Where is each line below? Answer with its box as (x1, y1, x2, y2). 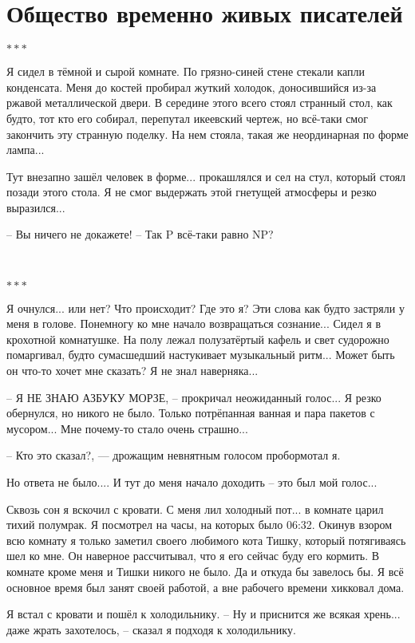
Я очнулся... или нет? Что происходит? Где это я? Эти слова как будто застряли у (6, 299, 405, 316)
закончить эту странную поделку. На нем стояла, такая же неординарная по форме (6, 125, 409, 142)
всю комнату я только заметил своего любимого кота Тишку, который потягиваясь (6, 531, 406, 548)
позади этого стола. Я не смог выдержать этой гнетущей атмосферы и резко (6, 183, 377, 200)
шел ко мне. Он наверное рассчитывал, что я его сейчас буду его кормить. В (6, 547, 380, 564)
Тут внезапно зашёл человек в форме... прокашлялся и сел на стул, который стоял (6, 168, 406, 184)
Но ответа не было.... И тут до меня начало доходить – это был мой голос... (6, 474, 377, 490)
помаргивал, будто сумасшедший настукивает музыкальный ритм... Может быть (6, 346, 395, 363)
